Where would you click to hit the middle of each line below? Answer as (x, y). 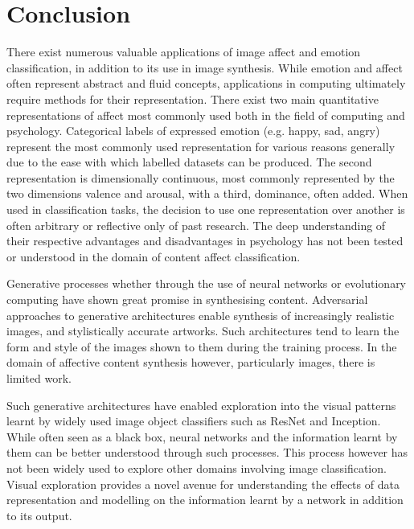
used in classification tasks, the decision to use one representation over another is (206, 209)
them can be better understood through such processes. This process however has (207, 452)
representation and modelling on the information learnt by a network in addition (205, 500)
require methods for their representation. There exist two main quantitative (193, 98)
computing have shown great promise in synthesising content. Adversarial (187, 299)
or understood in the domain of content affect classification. (154, 256)
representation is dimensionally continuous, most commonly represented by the (201, 177)
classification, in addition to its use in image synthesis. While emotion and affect (205, 67)
